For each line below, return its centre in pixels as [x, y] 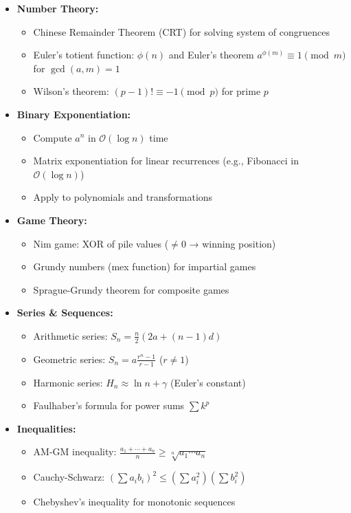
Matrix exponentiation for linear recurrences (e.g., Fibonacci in [166, 161]
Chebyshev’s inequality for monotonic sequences [134, 502]
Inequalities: [46, 428]
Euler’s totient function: [84, 55]
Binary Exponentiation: [74, 114]
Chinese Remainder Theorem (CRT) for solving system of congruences [181, 31]
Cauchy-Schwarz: [69, 477]
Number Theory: [58, 8]
